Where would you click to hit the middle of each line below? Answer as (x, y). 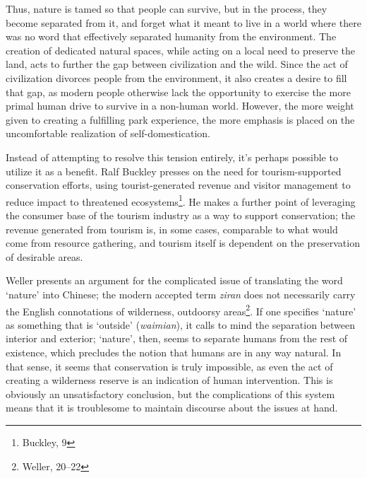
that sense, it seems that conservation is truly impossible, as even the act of (169, 366)
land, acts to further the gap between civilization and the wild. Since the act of (177, 64)
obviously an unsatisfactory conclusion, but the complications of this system (170, 394)
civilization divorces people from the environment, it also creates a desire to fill (176, 77)
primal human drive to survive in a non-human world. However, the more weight (180, 106)
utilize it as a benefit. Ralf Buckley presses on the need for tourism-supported (174, 171)
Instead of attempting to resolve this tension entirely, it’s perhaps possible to (172, 157)
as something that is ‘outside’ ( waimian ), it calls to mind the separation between (180, 324)
